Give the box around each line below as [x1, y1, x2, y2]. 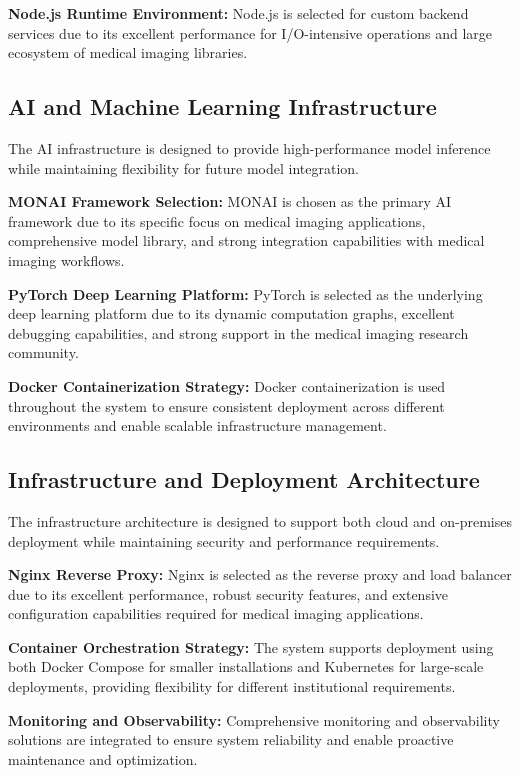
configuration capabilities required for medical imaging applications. [8, 603, 424, 624]
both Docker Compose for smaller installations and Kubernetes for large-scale [8, 656, 484, 677]
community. [8, 342, 79, 363]
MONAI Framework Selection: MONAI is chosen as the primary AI [8, 191, 452, 212]
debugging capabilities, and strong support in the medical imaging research [8, 322, 469, 343]
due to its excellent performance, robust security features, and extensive [8, 583, 449, 604]
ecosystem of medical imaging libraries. [8, 42, 248, 63]
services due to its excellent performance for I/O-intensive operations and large [8, 22, 492, 43]
